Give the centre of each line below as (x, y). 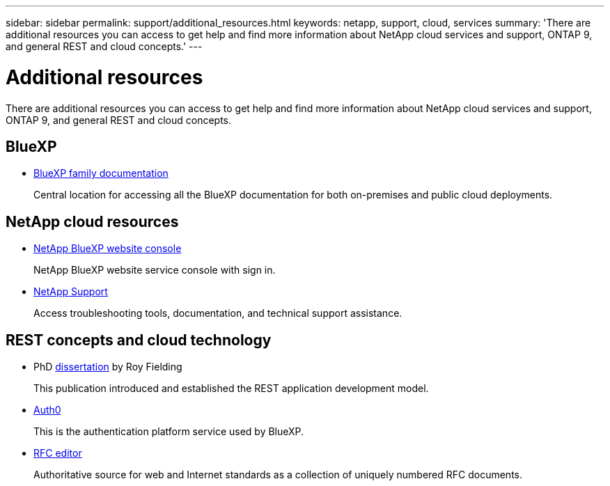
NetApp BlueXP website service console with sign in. (155, 270)
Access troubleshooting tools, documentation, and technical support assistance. (218, 313)
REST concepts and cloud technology (139, 340)
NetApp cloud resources (92, 221)
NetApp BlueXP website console (108, 249)
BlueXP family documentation (101, 173)
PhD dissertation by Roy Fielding (108, 367)
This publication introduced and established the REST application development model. (231, 389)
